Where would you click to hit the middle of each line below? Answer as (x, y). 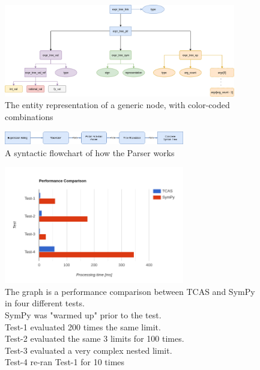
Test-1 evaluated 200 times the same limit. (83, 326)
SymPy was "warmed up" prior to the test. (83, 314)
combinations (29, 116)
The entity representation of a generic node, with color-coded (117, 105)
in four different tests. (45, 303)
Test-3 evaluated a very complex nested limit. (89, 350)
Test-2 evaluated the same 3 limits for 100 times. (95, 338)
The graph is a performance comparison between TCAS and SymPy (130, 291)
